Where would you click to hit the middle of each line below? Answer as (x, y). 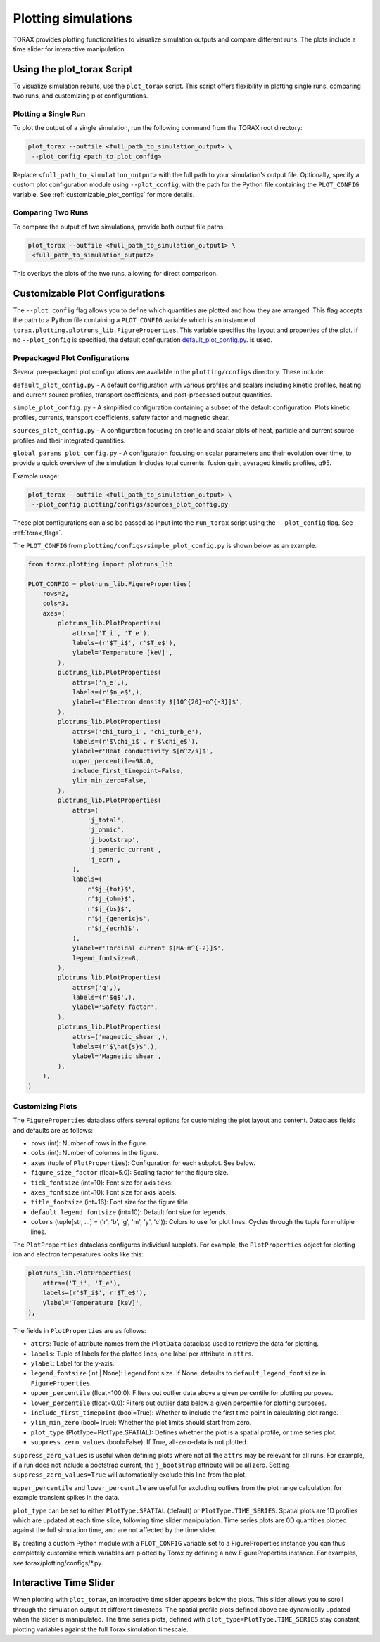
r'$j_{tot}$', (112, 889)
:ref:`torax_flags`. (38, 533)
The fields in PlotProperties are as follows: (80, 1330)
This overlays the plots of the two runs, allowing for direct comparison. (115, 274)
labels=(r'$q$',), (104, 998)
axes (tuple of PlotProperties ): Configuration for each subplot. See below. (143, 1163)
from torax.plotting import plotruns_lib (100, 564)
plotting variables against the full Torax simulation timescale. (101, 1629)
